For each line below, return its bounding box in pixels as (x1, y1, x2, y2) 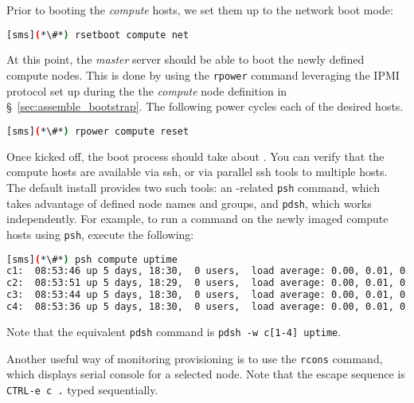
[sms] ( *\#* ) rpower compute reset (6, 125, 189, 137)
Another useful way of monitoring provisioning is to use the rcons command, (6, 350, 383, 366)
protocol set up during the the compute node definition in (6, 82, 287, 99)
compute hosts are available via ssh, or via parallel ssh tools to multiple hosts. (6, 163, 388, 180)
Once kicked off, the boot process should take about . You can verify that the (6, 147, 385, 164)
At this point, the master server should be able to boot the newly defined (6, 51, 365, 68)
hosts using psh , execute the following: (6, 225, 194, 242)
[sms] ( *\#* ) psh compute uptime (6, 253, 178, 265)
